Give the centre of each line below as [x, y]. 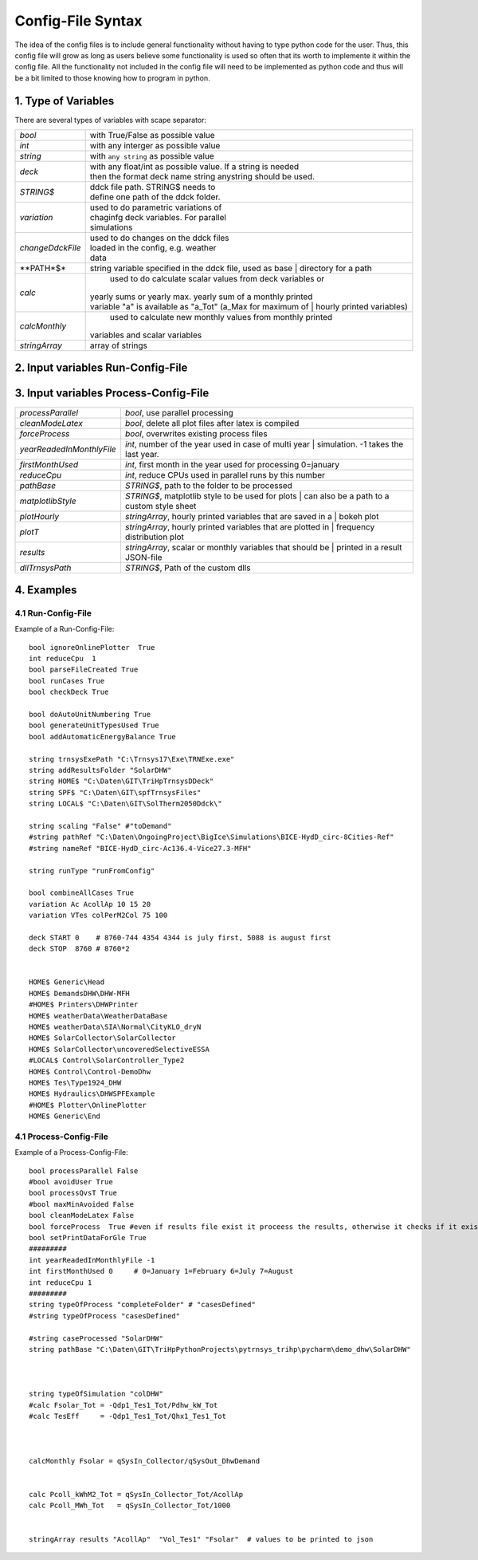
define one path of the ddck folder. [155, 197]
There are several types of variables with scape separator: [111, 120]
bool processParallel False [84, 1171]
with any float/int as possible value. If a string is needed [194, 167]
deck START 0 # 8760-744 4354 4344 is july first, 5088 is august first [180, 938]
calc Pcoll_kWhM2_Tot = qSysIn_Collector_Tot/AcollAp [136, 1494]
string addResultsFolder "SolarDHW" [100, 770]
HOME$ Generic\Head [67, 982]
